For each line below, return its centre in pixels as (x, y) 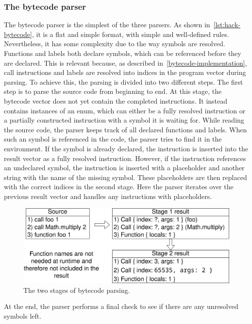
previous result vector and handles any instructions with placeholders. (108, 196)
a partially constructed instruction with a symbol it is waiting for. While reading (124, 120)
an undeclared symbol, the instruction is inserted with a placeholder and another (124, 168)
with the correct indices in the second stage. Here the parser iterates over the (119, 187)
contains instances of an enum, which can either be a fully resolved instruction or (125, 110)
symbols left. (23, 315)
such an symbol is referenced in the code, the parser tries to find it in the (113, 139)
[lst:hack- (227, 25)
